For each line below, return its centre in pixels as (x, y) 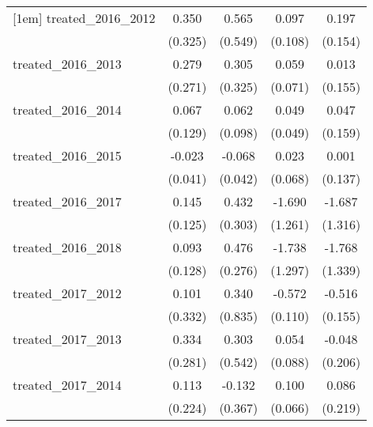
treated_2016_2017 (67, 201)
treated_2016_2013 (67, 64)
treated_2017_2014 (67, 385)
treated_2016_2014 (67, 110)
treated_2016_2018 (67, 247)
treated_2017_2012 (67, 293)
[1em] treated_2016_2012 (84, 18)
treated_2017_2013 (67, 339)
